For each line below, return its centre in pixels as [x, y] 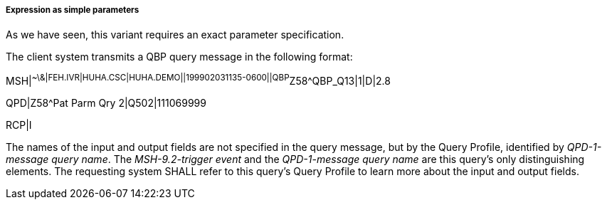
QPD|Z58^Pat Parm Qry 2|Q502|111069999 [106, 103]
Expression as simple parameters [73, 10]
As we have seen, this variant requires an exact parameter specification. [175, 35]
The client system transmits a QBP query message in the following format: [179, 57]
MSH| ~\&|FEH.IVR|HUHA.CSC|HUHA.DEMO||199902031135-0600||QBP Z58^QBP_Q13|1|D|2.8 [198, 80]
